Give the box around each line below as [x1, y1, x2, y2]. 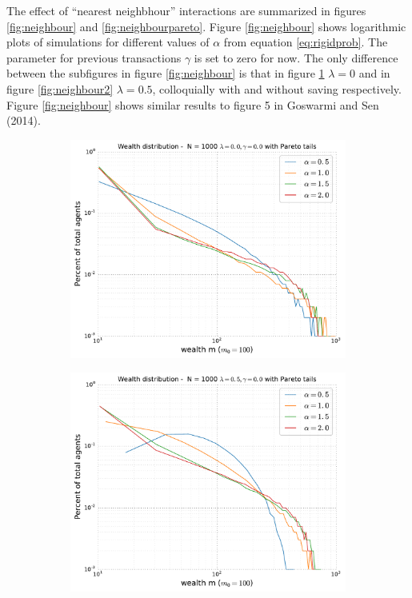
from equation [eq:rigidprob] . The [223, 34, 388, 50]
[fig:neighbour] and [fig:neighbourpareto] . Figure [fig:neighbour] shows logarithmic [6, 18, 406, 34]
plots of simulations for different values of [6, 34, 210, 50]
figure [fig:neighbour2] [6, 80, 114, 97]
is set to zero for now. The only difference [194, 49, 398, 66]
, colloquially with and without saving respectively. [152, 80, 402, 97]
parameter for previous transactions [6, 49, 182, 66]
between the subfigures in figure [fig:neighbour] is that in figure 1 [6, 65, 325, 82]
